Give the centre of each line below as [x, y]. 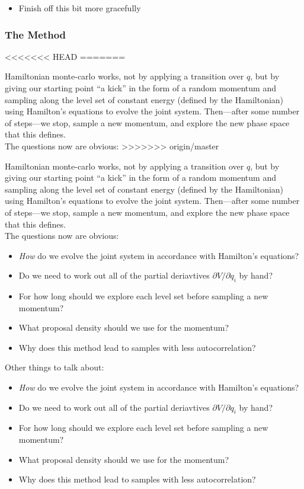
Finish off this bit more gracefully [80, 8]
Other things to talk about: [55, 367]
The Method [36, 34]
